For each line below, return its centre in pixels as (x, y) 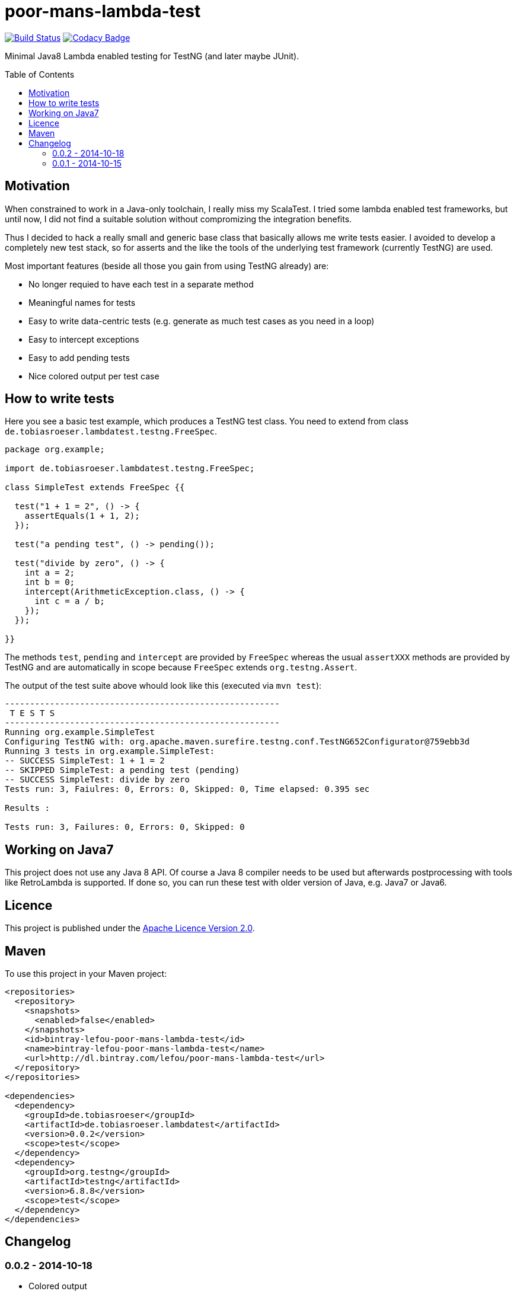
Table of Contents (40, 74)
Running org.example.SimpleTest (80, 732)
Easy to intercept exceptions (84, 339)
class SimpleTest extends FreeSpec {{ (95, 488)
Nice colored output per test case (94, 376)
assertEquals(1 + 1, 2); (82, 516)
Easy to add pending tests (79, 357)
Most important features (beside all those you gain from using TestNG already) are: (167, 266)
